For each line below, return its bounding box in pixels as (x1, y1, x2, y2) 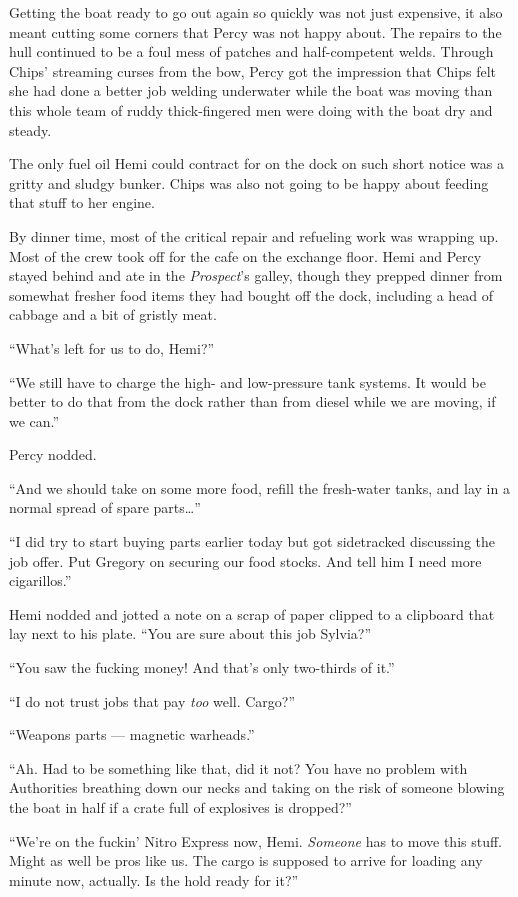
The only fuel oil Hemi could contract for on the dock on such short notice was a (9, 153, 504, 174)
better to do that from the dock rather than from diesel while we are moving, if (9, 391, 496, 412)
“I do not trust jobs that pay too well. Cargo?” (9, 690, 296, 711)
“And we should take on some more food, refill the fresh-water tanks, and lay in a (9, 477, 510, 498)
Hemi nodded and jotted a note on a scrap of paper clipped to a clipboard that (9, 603, 495, 624)
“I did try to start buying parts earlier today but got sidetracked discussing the (9, 531, 496, 552)
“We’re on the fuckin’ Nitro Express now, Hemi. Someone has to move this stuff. (9, 830, 503, 851)
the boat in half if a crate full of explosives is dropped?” (9, 797, 352, 817)
